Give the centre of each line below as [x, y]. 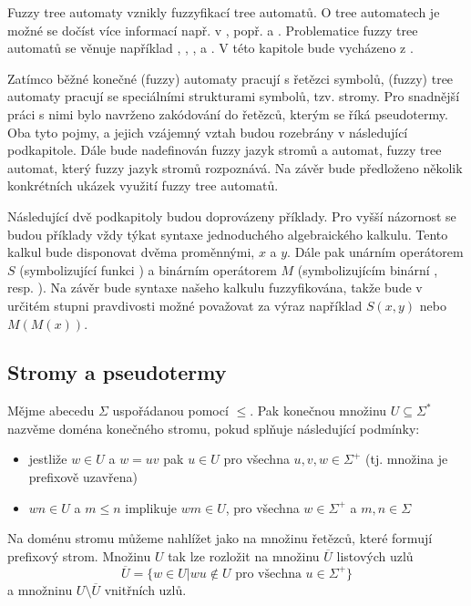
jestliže [48, 459]
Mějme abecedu [51, 411]
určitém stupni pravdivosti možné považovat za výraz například [185, 305]
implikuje [151, 507]
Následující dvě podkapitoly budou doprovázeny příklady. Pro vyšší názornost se [232, 216]
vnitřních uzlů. [145, 589]
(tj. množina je [407, 459]
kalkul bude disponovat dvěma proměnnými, [131, 252]
